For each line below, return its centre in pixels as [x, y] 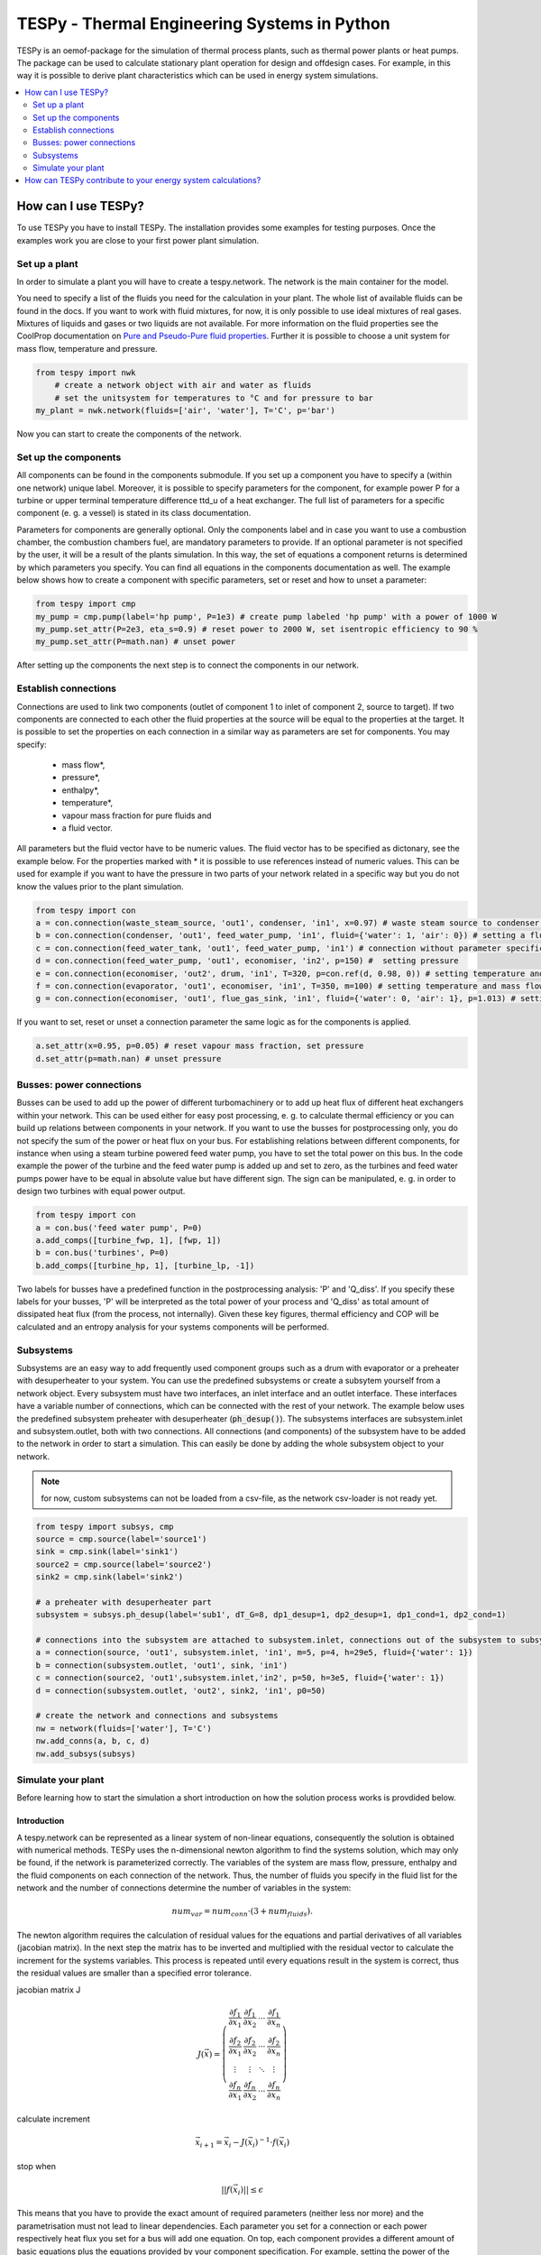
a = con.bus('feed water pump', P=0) [119, 1228]
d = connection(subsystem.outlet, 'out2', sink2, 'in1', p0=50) [181, 1690]
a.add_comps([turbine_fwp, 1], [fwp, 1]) [128, 1240]
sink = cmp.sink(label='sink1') [107, 1552]
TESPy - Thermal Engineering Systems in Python [204, 23]
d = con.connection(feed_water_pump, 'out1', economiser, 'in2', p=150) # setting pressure [247, 961]
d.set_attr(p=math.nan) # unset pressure [128, 1058]
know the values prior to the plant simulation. [100, 886]
